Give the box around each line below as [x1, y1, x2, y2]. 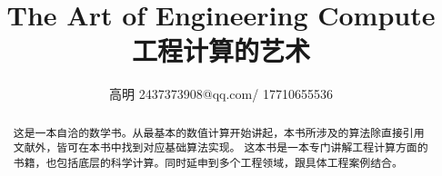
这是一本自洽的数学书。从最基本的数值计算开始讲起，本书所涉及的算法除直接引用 [13, 124, 425, 140]
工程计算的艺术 [131, 32, 310, 69]
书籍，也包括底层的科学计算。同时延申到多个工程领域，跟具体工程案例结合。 [13, 155, 403, 171]
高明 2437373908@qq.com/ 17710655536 [109, 84, 333, 103]
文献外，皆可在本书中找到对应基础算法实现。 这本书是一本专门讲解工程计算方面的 [13, 140, 428, 155]
